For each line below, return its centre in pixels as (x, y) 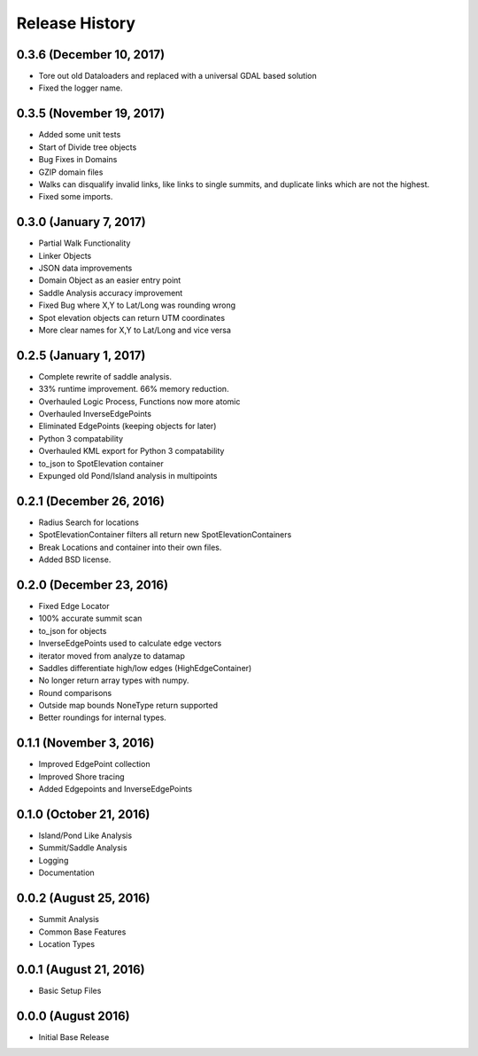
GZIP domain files (71, 172)
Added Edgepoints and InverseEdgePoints (116, 789)
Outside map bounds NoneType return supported (128, 706)
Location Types (67, 943)
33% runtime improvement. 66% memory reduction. (134, 389)
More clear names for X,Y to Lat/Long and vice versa (135, 330)
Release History (76, 23)
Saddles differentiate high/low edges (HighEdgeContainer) (145, 668)
